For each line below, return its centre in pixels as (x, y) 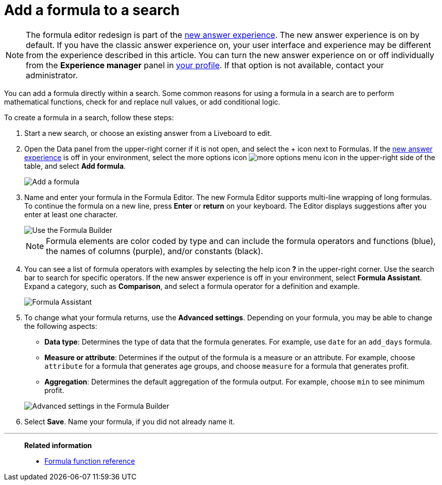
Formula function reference (90, 461)
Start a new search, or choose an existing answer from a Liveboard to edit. (148, 133)
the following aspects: (61, 326)
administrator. (52, 75)
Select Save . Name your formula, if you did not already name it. (130, 421)
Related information (58, 445)
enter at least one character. (71, 214)
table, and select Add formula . (75, 166)
